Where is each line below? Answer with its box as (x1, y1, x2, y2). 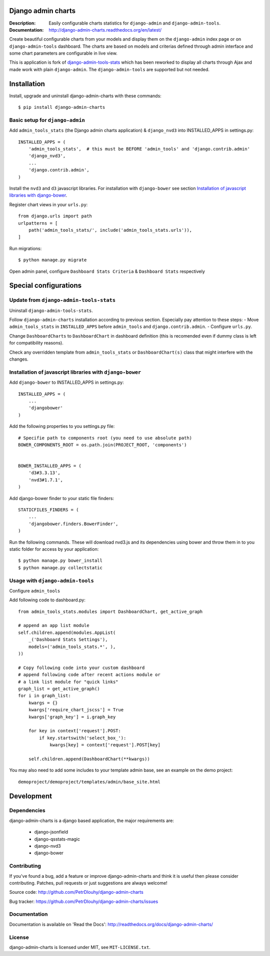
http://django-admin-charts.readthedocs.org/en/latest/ (48, 27, 162, 33)
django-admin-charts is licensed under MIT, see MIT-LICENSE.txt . (9, 944, 151, 950)
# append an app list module (18, 622, 89, 628)
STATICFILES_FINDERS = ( (18, 507, 79, 513)
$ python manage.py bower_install (18, 558, 102, 564)
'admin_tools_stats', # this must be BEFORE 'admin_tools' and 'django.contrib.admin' (28, 146, 250, 152)
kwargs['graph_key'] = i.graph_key (28, 714, 116, 720)
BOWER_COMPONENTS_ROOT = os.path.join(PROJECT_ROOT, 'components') (18, 442, 187, 447)
